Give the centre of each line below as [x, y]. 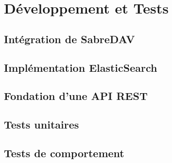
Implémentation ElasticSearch [81, 67]
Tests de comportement [64, 153]
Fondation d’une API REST [76, 96]
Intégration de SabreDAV [69, 39]
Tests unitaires [42, 124]
